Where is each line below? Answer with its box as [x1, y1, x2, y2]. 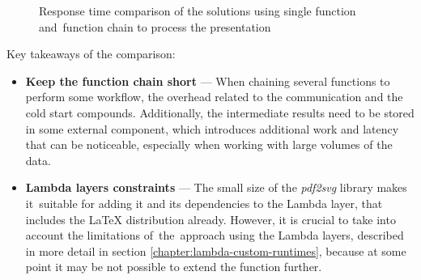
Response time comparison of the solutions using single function [39, 2, 356, 19]
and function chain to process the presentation [39, 18, 271, 35]
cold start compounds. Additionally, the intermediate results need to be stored [25, 104, 415, 121]
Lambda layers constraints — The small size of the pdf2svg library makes [25, 179, 407, 196]
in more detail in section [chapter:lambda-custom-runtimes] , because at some [25, 242, 406, 259]
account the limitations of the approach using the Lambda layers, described [25, 227, 404, 244]
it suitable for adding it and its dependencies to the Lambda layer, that [25, 194, 383, 211]
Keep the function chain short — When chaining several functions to [25, 72, 390, 89]
